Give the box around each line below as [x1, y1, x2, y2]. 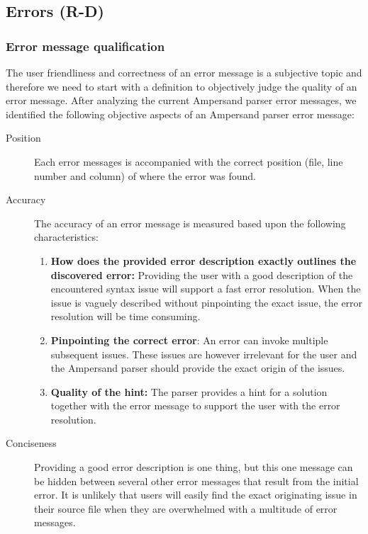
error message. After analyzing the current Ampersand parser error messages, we [6, 93, 357, 108]
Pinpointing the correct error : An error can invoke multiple [50, 332, 328, 347]
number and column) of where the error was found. [34, 168, 256, 183]
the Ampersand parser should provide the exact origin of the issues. [50, 360, 345, 375]
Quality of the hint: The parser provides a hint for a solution [50, 384, 328, 399]
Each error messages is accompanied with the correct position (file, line [34, 154, 343, 169]
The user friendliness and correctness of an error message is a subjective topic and [6, 65, 362, 79]
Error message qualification [6, 37, 165, 55]
